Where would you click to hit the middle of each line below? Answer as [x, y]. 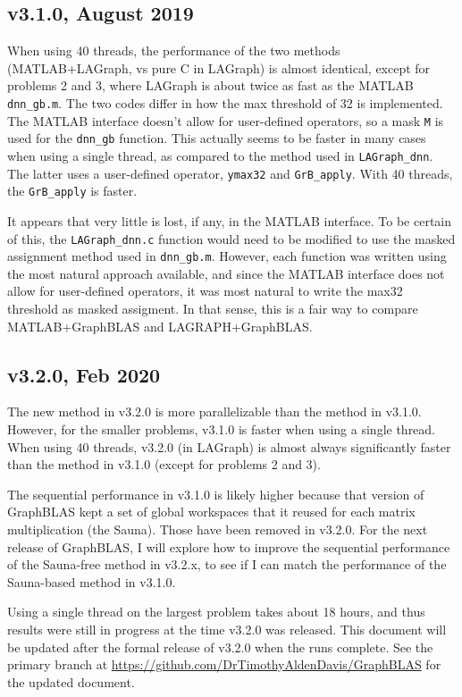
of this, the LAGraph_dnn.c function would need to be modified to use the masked [231, 238]
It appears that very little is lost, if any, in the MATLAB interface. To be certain [229, 220]
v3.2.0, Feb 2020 [84, 374]
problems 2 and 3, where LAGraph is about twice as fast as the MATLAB [210, 85]
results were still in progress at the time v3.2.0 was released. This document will [227, 629]
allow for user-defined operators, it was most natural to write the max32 [205, 291]
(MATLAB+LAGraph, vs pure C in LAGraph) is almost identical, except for [219, 67]
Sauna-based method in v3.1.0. [92, 581]
